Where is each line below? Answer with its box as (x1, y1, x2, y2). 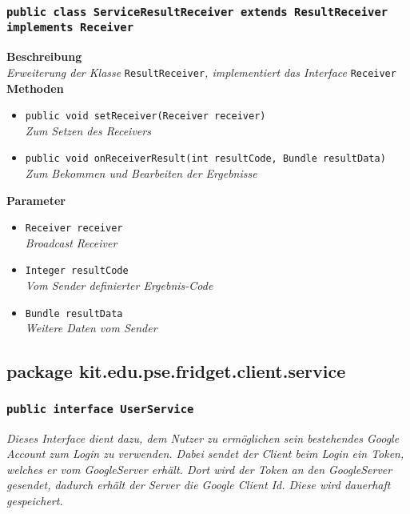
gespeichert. (6, 492, 63, 508)
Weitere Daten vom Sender (25, 319, 157, 336)
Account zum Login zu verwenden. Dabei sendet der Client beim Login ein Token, (6, 445, 404, 462)
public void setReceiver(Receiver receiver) (25, 110, 266, 122)
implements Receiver (6, 21, 134, 34)
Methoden (6, 79, 64, 96)
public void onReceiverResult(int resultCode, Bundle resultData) (25, 153, 386, 165)
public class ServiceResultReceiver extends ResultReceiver (6, 5, 388, 18)
